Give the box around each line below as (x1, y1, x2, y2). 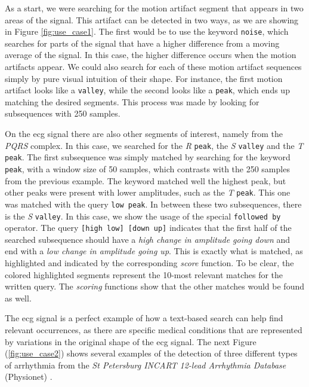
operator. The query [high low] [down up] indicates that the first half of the (5, 221, 292, 234)
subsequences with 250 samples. (5, 107, 120, 120)
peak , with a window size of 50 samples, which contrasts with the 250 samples (5, 162, 290, 175)
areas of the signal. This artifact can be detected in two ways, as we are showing (5, 13, 299, 26)
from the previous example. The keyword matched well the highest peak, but (5, 174, 286, 187)
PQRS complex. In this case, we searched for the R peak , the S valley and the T (5, 139, 304, 151)
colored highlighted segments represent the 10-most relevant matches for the (5, 268, 283, 281)
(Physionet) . (5, 370, 52, 383)
